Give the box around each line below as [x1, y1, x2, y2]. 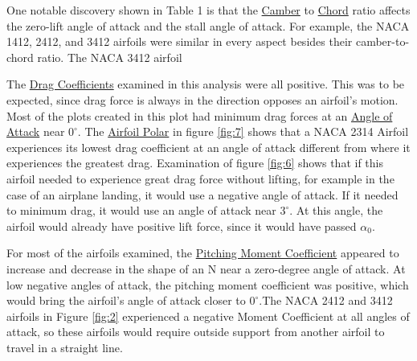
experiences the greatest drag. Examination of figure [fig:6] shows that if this [6, 154, 383, 171]
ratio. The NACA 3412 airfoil [37, 48, 182, 65]
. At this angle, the [289, 202, 383, 219]
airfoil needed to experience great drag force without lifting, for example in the [6, 170, 395, 187]
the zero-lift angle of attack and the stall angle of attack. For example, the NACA [6, 17, 410, 34]
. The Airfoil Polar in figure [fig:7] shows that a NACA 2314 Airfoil [77, 123, 409, 140]
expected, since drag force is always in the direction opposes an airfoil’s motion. [6, 91, 399, 108]
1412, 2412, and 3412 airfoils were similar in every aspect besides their [6, 33, 353, 50]
